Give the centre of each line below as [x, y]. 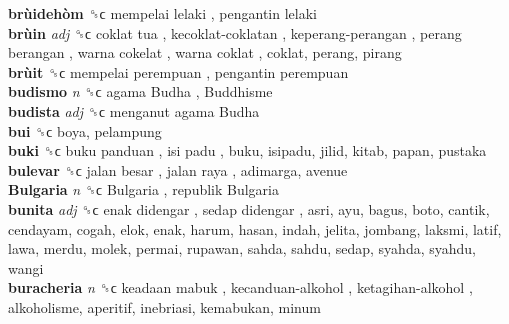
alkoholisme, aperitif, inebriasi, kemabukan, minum [164, 306]
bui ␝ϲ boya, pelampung [85, 130]
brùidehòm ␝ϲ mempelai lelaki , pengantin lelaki [162, 13]
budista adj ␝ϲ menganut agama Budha [134, 110]
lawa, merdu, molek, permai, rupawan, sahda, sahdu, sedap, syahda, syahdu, [242, 248]
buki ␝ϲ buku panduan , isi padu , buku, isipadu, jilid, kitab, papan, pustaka [247, 150]
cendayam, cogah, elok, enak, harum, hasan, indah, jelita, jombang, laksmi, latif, [255, 228]
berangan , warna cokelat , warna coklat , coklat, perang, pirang [205, 52]
